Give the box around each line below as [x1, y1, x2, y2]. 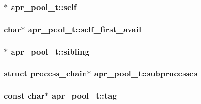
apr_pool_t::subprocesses [94, 67, 198, 79]
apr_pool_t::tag [51, 89, 117, 102]
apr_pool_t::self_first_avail [28, 23, 142, 35]
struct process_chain [4, 67, 87, 79]
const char [4, 89, 45, 102]
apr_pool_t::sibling [11, 45, 89, 57]
